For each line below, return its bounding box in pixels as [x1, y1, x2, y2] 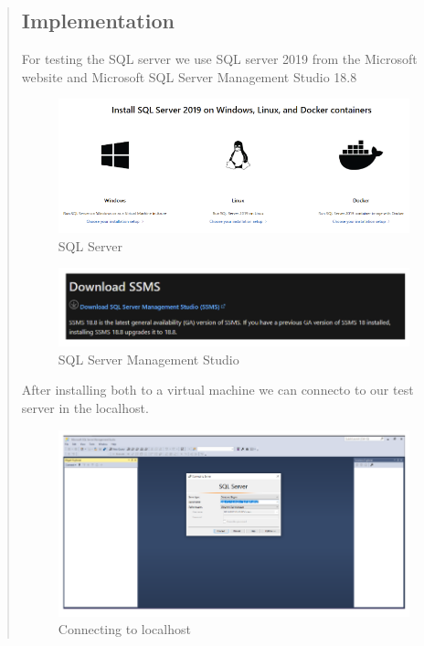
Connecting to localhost [58, 620, 191, 639]
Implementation [21, 6, 175, 35]
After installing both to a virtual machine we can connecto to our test [21, 380, 414, 399]
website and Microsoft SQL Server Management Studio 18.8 [21, 67, 357, 86]
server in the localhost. [21, 398, 149, 418]
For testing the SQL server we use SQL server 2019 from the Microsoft [21, 49, 418, 69]
